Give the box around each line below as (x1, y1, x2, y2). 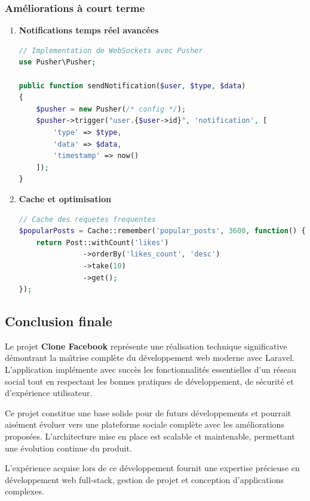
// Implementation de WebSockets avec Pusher (19, 46, 203, 55)
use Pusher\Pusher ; (19, 58, 96, 67)
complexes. (5, 485, 44, 497)
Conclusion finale (5, 312, 112, 330)
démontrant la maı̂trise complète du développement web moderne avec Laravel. (5, 351, 294, 364)
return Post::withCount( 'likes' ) (36, 238, 169, 247)
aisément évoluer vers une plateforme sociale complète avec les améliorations (5, 418, 284, 431)
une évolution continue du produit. (5, 441, 132, 454)
